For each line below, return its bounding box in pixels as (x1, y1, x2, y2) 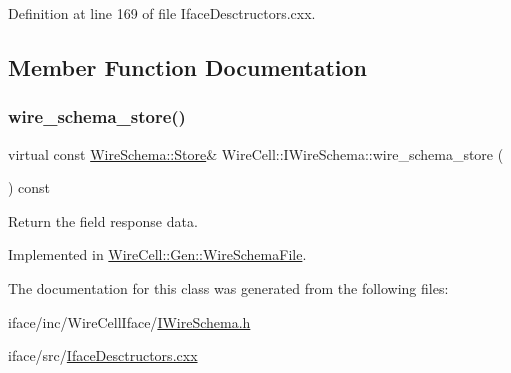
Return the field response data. (8, 210, 198, 231)
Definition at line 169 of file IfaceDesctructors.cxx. (8, 3, 316, 23)
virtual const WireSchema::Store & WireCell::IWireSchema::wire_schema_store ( (8, 143, 504, 164)
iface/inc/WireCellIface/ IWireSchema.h (8, 311, 251, 332)
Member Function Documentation (8, 51, 368, 82)
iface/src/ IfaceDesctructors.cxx (8, 345, 198, 366)
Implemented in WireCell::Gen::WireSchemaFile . (8, 244, 307, 265)
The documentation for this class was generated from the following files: (8, 277, 449, 298)
